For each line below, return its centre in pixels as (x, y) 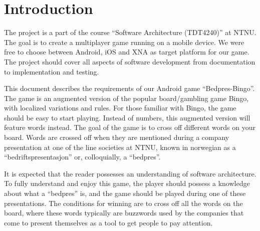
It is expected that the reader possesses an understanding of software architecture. (130, 173)
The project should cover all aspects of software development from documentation (130, 61)
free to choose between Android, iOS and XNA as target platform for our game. (127, 52)
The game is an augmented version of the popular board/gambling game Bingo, (126, 98)
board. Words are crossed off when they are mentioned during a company (117, 137)
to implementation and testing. (52, 71)
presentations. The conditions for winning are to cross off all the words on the (123, 203)
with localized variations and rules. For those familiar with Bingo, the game (120, 108)
